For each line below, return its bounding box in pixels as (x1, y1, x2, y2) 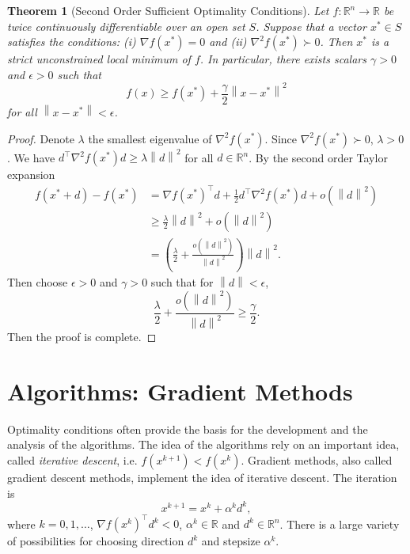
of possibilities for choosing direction (7, 533, 184, 549)
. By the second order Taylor (249, 149, 388, 165)
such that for (150, 274, 214, 290)
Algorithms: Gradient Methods (7, 374, 353, 407)
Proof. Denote (7, 130, 74, 146)
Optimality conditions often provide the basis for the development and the (7, 420, 368, 437)
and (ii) (209, 33, 247, 50)
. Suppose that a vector (256, 17, 366, 34)
